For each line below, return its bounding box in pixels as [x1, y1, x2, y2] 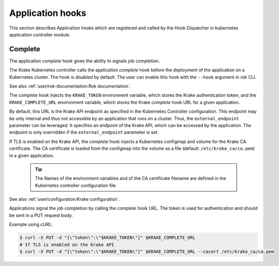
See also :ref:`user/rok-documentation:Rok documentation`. [9, 83, 131, 89]
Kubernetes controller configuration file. [35, 182, 117, 188]
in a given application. [9, 152, 54, 158]
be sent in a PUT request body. [9, 212, 73, 218]
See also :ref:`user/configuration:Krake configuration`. [9, 196, 120, 202]
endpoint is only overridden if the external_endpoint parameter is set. [9, 130, 159, 135]
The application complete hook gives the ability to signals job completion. [9, 58, 160, 64]
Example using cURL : [9, 222, 53, 228]
